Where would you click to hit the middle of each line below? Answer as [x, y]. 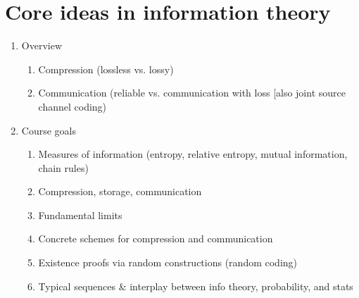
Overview [42, 45]
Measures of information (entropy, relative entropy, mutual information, [193, 154]
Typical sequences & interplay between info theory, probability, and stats [196, 286]
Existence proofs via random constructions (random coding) [168, 262]
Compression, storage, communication [120, 191]
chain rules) [63, 167]
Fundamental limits [80, 215]
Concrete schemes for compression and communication [156, 238]
